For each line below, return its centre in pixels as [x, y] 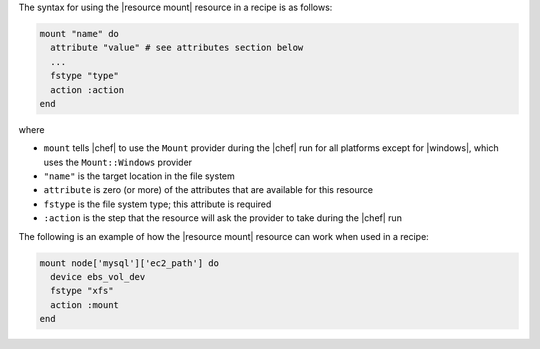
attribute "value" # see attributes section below [177, 48]
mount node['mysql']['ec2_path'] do [129, 263]
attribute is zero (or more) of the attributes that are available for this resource [208, 190]
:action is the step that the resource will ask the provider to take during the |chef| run [222, 218]
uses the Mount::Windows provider [118, 162]
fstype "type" [85, 76]
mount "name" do [79, 33]
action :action [87, 89]
